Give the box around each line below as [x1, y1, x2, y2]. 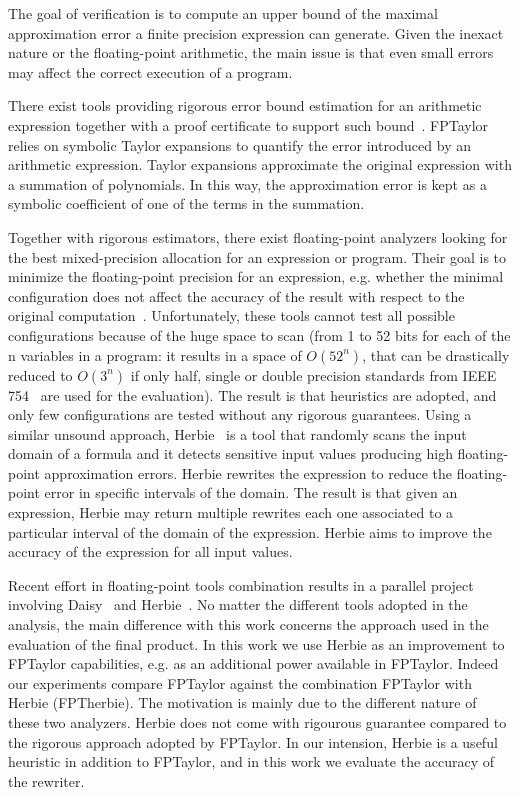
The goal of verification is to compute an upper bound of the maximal [8, 3, 438, 23]
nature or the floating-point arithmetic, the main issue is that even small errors [8, 42, 494, 63]
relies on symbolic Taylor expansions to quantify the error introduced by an [8, 134, 471, 155]
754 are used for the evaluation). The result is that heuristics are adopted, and [8, 384, 497, 405]
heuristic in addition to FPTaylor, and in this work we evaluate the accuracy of [8, 751, 495, 772]
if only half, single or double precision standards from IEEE [130, 364, 497, 385]
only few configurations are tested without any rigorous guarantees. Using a [8, 404, 472, 425]
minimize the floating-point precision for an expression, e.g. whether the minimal [8, 266, 504, 287]
